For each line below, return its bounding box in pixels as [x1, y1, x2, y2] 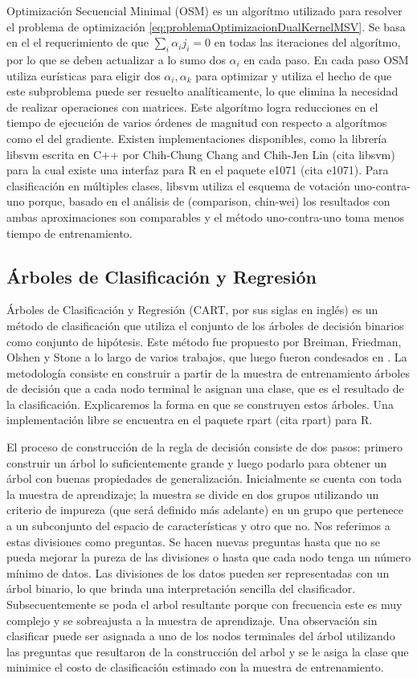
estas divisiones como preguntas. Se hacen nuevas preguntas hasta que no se [6, 533, 381, 549]
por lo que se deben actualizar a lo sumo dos [6, 51, 226, 67]
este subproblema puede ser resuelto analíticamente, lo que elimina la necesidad [6, 83, 399, 100]
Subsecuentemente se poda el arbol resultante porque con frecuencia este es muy [6, 596, 403, 612]
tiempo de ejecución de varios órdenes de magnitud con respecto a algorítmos [6, 114, 387, 131]
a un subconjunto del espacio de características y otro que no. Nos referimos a [6, 517, 390, 534]
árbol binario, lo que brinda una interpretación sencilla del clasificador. [6, 580, 356, 597]
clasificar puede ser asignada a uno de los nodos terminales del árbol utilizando [6, 627, 395, 644]
